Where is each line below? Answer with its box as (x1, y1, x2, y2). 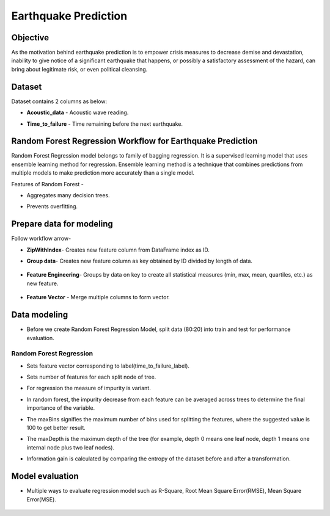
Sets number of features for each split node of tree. (26, 373, 156, 381)
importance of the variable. (26, 404, 95, 412)
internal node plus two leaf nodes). (26, 443, 115, 451)
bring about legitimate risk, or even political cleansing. (11, 65, 148, 73)
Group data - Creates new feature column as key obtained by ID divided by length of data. (26, 257, 253, 265)
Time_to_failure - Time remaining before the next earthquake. (26, 120, 183, 128)
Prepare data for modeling (11, 219, 113, 229)
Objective (11, 32, 50, 43)
